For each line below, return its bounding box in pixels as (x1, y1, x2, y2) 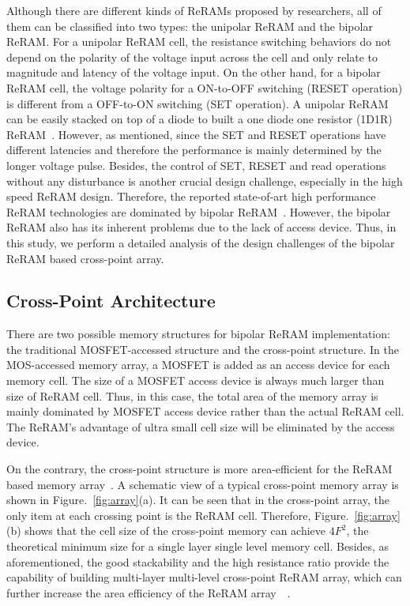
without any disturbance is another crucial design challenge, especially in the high (6, 172, 403, 189)
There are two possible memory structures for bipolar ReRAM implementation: (6, 326, 390, 342)
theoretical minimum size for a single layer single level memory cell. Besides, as (6, 538, 389, 555)
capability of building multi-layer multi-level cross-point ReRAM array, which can (6, 569, 402, 585)
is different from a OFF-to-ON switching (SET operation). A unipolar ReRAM (6, 95, 389, 111)
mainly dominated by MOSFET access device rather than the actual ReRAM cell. (6, 403, 404, 420)
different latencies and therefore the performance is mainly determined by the (6, 141, 382, 158)
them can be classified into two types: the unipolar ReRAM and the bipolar (6, 17, 373, 34)
